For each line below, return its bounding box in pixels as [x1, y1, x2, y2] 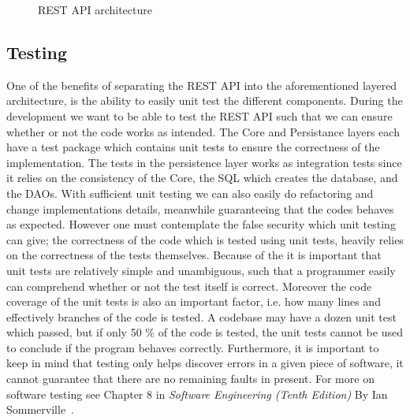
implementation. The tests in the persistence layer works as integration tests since [6, 154, 402, 170]
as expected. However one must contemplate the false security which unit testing [6, 216, 396, 232]
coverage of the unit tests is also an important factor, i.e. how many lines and [6, 293, 381, 310]
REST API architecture [38, 2, 152, 17]
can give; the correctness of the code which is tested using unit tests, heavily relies [6, 231, 404, 247]
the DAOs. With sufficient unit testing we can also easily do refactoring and [6, 184, 374, 201]
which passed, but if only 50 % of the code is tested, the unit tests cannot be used [6, 324, 403, 340]
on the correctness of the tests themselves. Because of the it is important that [6, 247, 382, 263]
